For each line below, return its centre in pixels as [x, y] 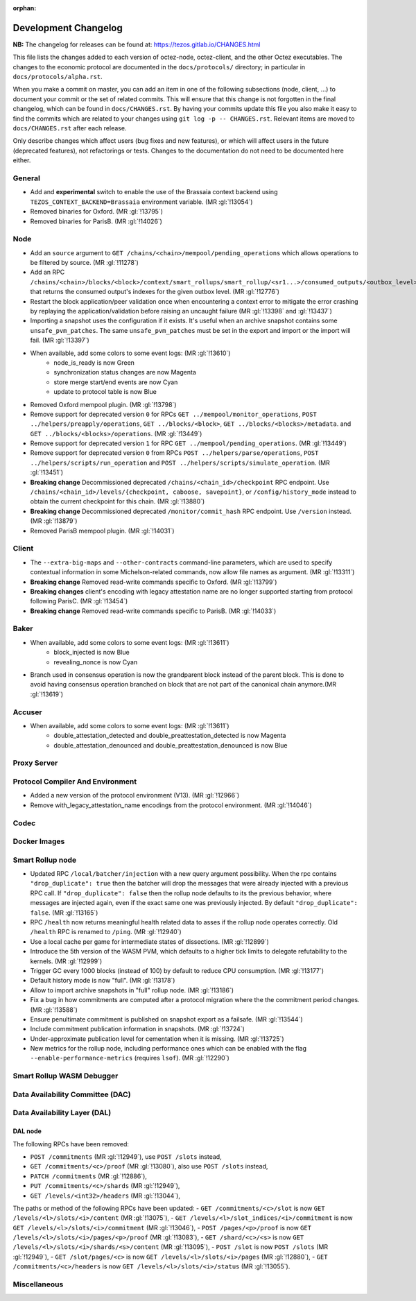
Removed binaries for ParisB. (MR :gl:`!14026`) [96, 221]
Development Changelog [68, 28]
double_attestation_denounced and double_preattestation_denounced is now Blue [171, 745]
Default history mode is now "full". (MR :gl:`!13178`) [103, 981]
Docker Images [39, 841]
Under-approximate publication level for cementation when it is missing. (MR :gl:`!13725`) [157, 1039]
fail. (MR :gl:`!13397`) [60, 341]
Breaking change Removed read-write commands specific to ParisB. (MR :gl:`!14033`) [153, 611]
